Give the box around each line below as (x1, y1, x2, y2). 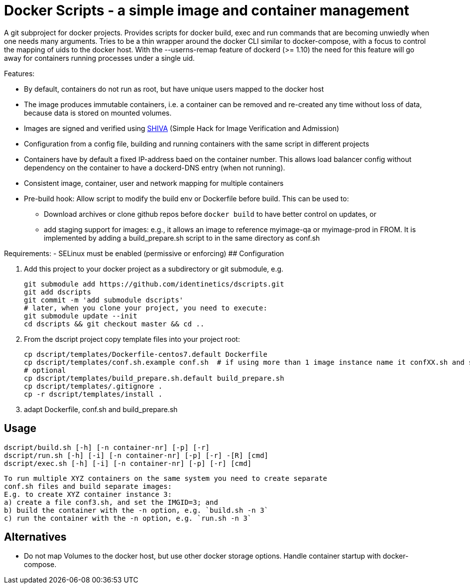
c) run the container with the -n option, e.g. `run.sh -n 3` (4, 514, 252, 522)
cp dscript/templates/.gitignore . (24, 382, 163, 390)
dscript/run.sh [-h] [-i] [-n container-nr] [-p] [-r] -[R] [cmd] (4, 451, 269, 459)
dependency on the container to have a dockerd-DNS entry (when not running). (24, 163, 285, 172)
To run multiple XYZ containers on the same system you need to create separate (4, 474, 328, 482)
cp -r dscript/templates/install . (24, 390, 163, 398)
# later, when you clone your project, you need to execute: (24, 303, 267, 312)
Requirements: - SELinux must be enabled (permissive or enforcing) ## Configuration (4, 249, 284, 258)
